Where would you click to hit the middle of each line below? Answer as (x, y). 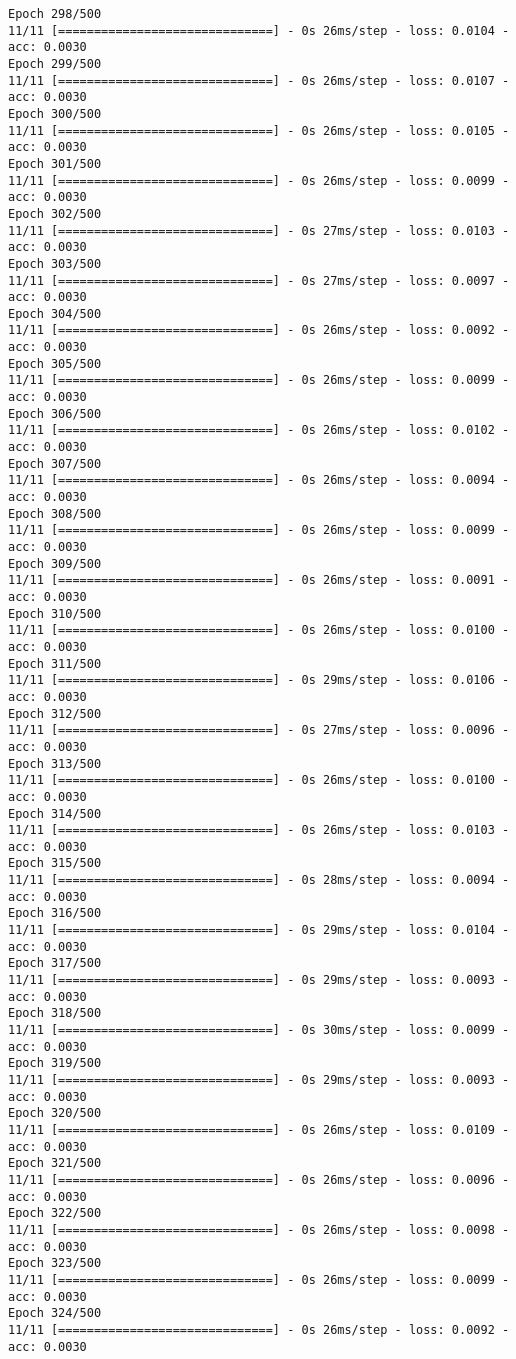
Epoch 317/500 (55, 963)
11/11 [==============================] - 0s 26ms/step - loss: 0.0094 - (259, 480)
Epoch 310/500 (55, 613)
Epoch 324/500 (55, 1313)
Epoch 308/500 (55, 513)
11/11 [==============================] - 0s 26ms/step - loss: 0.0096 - (259, 1179)
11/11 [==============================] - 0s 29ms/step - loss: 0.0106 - (259, 680)
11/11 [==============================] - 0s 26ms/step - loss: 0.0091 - (259, 580)
